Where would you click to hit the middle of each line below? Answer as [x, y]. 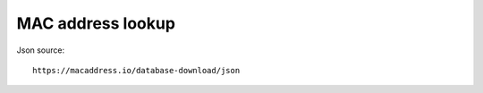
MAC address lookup [96, 23]
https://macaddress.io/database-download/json [136, 70]
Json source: [41, 50]
